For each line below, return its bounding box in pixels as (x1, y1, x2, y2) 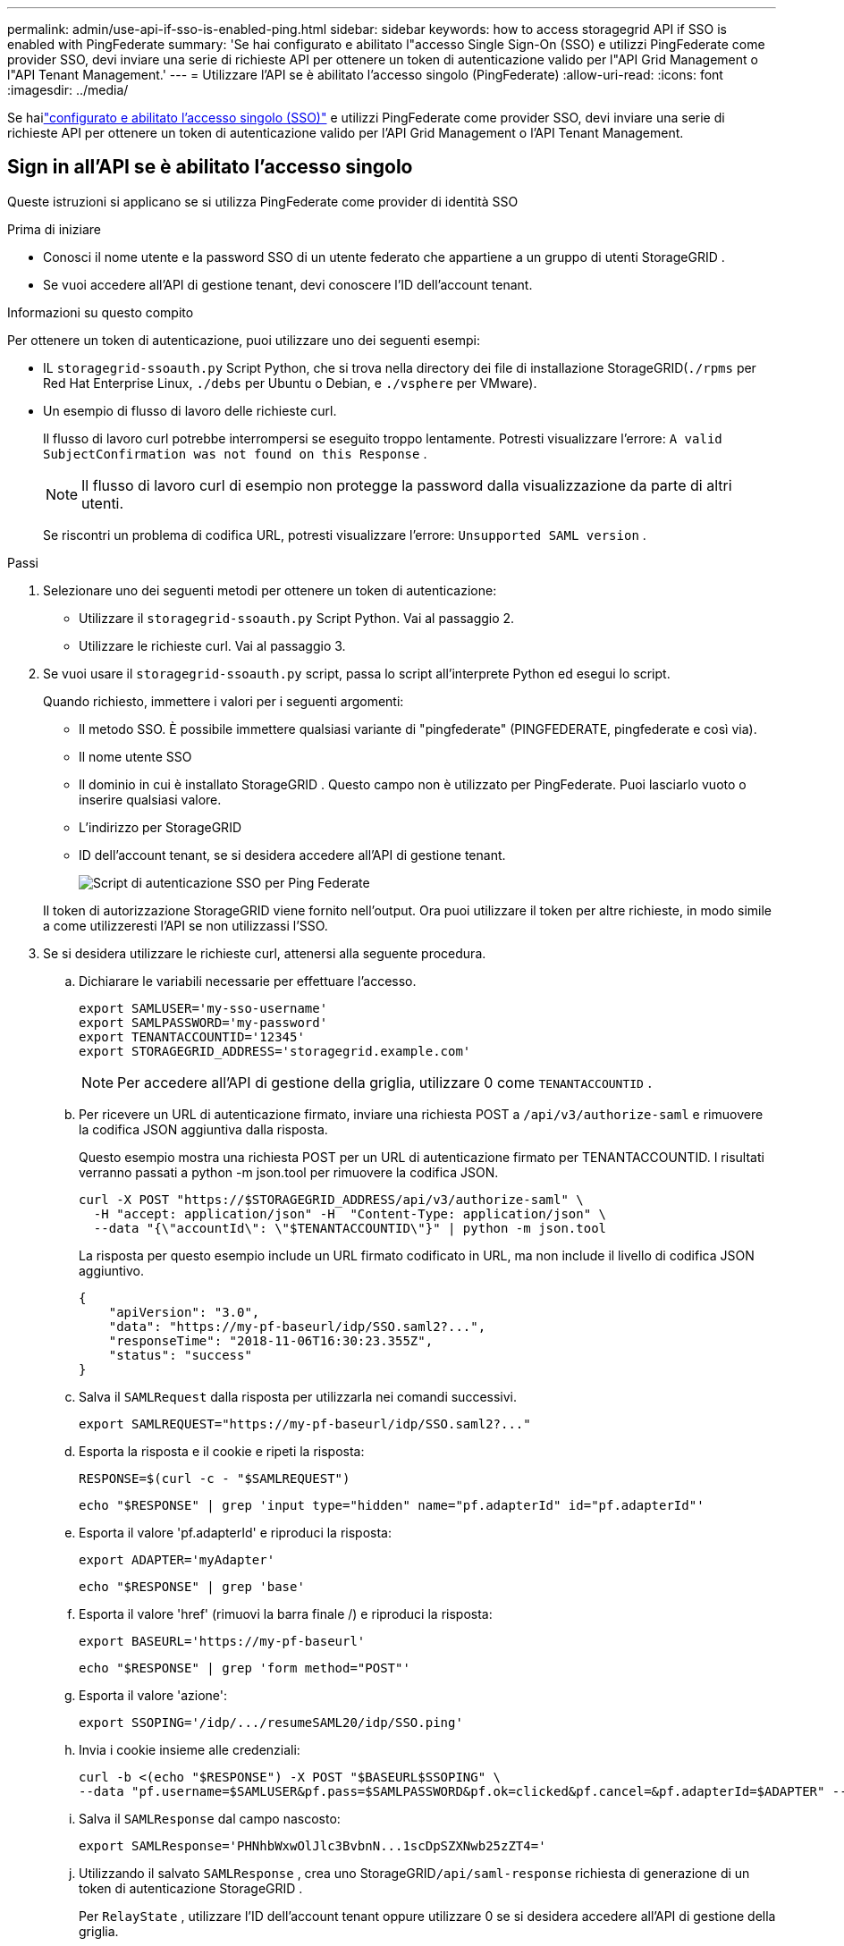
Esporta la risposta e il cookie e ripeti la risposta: (79, 1443, 365, 1459)
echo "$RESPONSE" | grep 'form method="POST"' (79, 1660, 410, 1675)
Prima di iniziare (7, 221, 101, 237)
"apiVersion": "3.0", (108, 1304, 260, 1319)
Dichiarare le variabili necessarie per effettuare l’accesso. (79, 973, 417, 989)
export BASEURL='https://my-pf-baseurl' (79, 1633, 366, 1648)
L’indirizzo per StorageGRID (79, 819, 241, 835)
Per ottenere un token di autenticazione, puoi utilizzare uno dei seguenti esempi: (7, 332, 480, 348)
